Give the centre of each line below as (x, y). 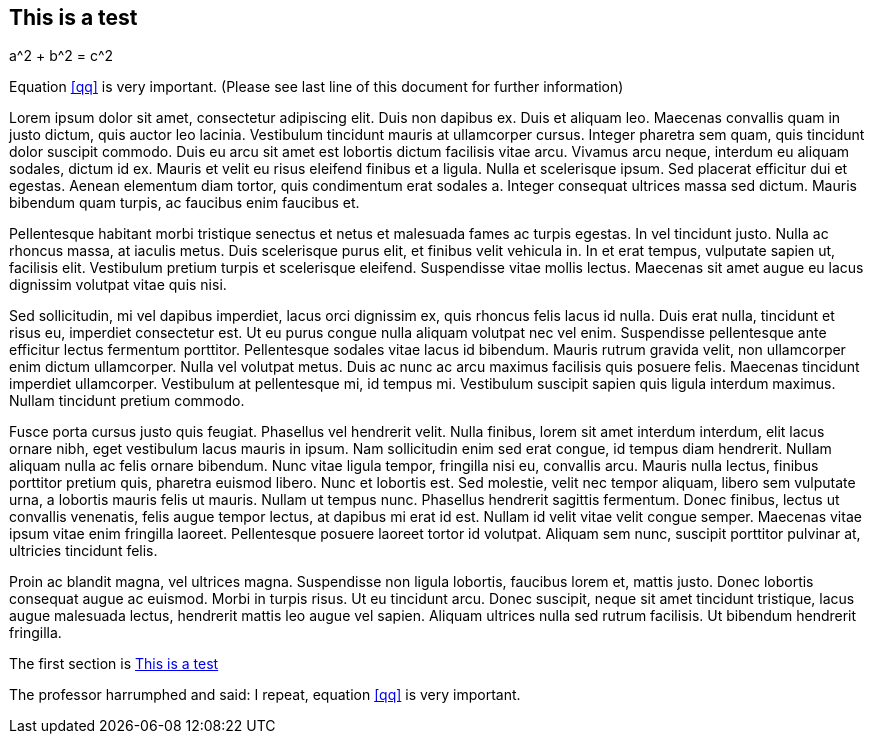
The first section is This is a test (114, 664)
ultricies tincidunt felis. (83, 551)
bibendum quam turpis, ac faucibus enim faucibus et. (184, 203)
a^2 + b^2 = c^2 (61, 56)
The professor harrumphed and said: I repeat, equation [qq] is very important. (265, 695)
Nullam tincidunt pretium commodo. (127, 401)
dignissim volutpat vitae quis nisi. (118, 285)
